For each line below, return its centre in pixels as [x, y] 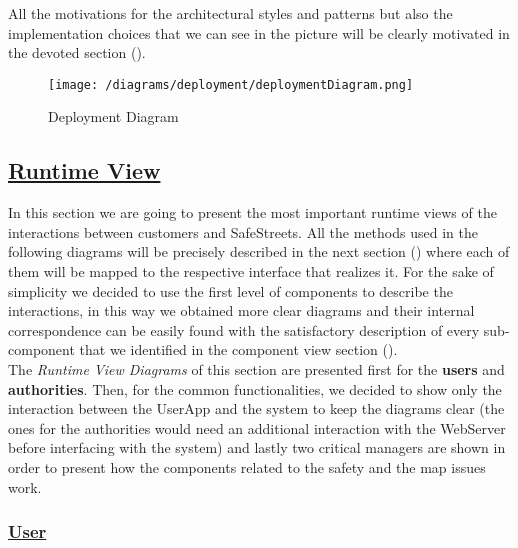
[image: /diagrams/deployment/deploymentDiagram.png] [231, 84]
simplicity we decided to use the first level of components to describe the [230, 290]
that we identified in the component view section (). [238, 349]
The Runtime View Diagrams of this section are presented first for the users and [256, 368]
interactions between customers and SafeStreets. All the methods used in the [243, 231]
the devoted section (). [77, 52]
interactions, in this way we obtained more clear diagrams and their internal [241, 310]
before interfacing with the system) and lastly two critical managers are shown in [257, 447]
